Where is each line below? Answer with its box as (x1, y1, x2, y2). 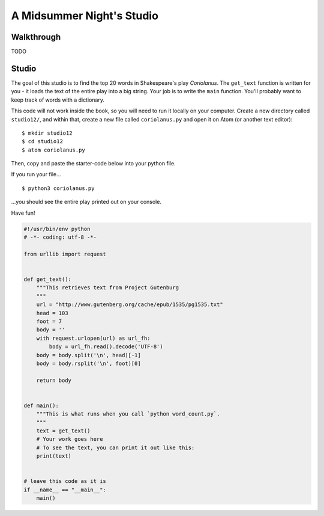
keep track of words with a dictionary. (11, 96, 105, 103)
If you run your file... (11, 171, 61, 178)
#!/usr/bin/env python (23, 226, 91, 232)
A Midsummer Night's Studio (11, 9, 159, 22)
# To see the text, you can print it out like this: (36, 444, 195, 451)
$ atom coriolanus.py (22, 146, 85, 153)
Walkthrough (11, 32, 61, 42)
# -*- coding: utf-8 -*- (23, 234, 97, 241)
